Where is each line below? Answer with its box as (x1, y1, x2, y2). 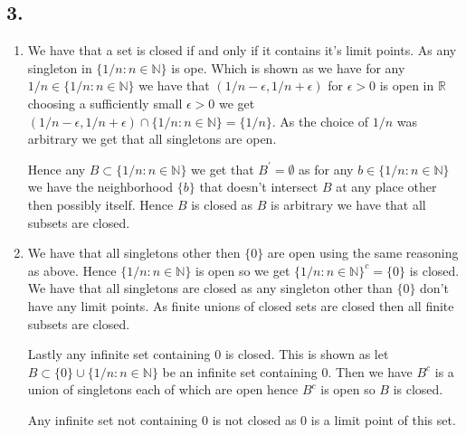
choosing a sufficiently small (27, 93, 183, 112)
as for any (299, 159, 354, 178)
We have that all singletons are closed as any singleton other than (27, 279, 393, 298)
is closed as (191, 194, 253, 213)
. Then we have (328, 362, 413, 381)
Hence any (27, 159, 86, 178)
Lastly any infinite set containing (27, 345, 211, 364)
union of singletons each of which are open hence (27, 380, 299, 399)
